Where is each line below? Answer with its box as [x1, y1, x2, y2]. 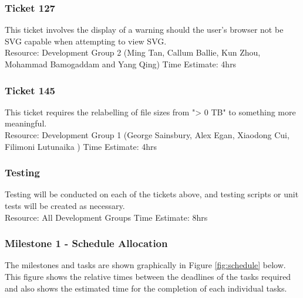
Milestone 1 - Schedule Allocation [5, 236, 168, 251]
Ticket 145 [5, 83, 55, 97]
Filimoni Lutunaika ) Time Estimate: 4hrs [5, 140, 157, 152]
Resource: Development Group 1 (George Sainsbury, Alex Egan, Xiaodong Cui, [5, 129, 289, 141]
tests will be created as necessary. [5, 200, 125, 211]
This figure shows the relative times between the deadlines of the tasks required [5, 270, 291, 282]
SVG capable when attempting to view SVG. [5, 35, 167, 47]
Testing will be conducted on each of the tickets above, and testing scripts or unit [5, 188, 299, 200]
